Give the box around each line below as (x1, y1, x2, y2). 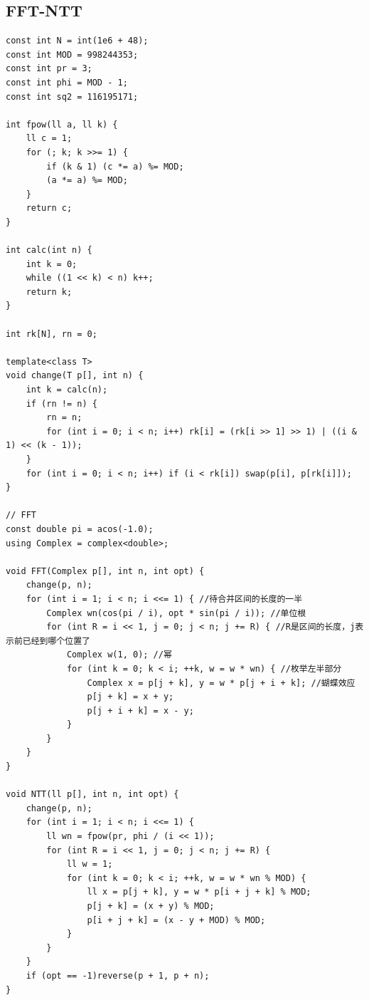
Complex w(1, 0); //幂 (66, 650, 172, 660)
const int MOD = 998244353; (6, 49, 139, 60)
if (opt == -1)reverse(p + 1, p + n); (26, 970, 210, 981)
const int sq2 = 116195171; (6, 91, 139, 102)
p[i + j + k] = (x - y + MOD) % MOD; (87, 915, 266, 925)
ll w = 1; (66, 859, 113, 870)
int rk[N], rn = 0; (6, 328, 97, 339)
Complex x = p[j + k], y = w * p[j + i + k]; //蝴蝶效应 (87, 677, 355, 688)
